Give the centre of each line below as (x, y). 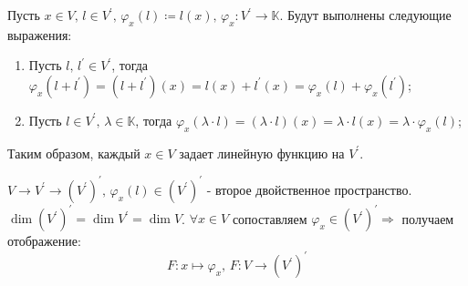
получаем (428, 218)
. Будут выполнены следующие (365, 15)
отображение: (44, 241)
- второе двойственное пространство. (309, 189)
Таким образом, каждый (74, 153)
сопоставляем (270, 218)
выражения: (40, 34)
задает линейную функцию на (262, 153)
